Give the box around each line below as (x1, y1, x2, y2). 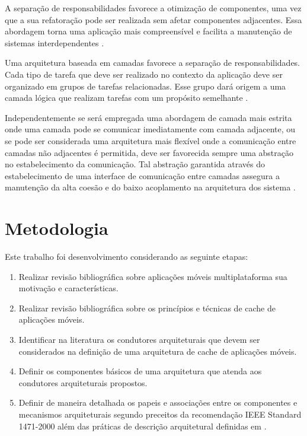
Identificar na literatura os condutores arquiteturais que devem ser (18, 333, 260, 345)
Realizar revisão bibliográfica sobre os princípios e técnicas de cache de (18, 301, 276, 314)
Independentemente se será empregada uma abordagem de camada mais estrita (5, 111, 292, 123)
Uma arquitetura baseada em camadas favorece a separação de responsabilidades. (5, 56, 300, 69)
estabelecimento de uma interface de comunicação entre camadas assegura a (5, 169, 280, 182)
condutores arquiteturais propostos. (18, 376, 148, 389)
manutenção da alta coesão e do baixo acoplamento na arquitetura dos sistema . (5, 181, 296, 193)
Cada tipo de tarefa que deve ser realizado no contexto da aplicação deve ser (5, 68, 283, 80)
